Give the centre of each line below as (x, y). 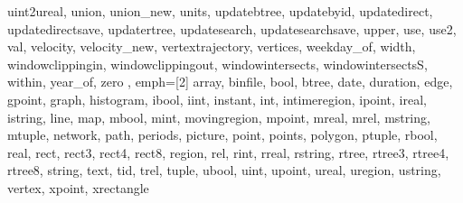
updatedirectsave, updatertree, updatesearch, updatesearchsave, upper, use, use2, (232, 28)
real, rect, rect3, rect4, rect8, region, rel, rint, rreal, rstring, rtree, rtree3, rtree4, (228, 152)
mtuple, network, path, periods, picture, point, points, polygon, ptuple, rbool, (222, 135)
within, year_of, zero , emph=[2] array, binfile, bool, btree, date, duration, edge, (230, 82)
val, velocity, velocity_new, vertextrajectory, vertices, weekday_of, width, (212, 46)
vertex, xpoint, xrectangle (78, 187)
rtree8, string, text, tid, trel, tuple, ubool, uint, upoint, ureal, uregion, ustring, (224, 170)
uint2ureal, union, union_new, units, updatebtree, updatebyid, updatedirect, (220, 11)
